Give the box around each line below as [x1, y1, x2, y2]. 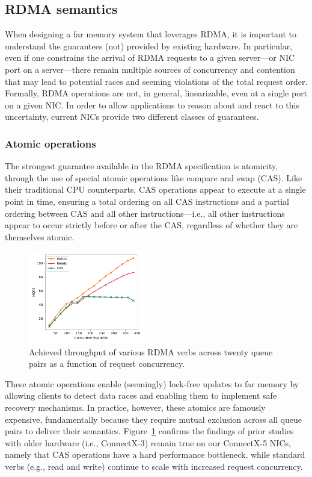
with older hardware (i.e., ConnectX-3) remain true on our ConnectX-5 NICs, [5, 436, 291, 449]
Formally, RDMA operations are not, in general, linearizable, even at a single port [5, 87, 308, 99]
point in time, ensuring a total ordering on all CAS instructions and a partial [5, 195, 289, 207]
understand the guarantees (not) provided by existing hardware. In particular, [5, 39, 293, 52]
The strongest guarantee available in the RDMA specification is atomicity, [5, 160, 278, 172]
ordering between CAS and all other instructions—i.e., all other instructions [5, 207, 285, 219]
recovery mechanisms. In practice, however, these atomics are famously [5, 401, 266, 413]
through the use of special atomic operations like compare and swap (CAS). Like [5, 171, 302, 184]
